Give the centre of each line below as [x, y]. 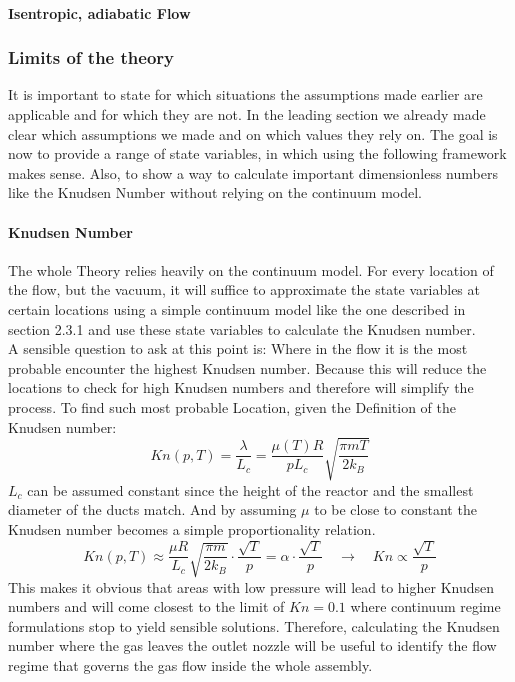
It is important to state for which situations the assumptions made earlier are [245, 94]
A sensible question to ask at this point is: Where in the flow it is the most [238, 348]
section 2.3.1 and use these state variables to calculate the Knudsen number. [242, 328]
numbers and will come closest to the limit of [146, 606]
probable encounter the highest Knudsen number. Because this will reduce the [247, 367]
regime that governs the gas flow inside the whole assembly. [190, 664]
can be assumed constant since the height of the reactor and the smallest [250, 489]
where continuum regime [425, 606]
